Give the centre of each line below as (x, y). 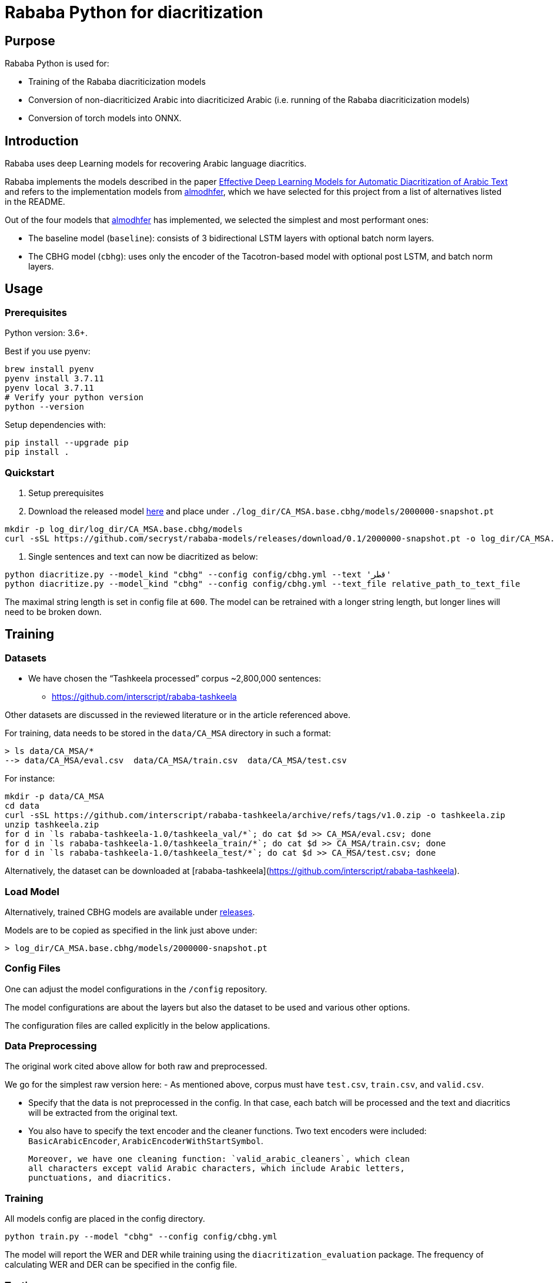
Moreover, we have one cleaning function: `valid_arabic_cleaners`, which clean (219, 1159)
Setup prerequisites (66, 493)
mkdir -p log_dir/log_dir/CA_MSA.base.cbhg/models (124, 529)
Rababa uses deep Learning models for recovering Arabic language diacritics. (156, 164)
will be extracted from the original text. (103, 1113)
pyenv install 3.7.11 (54, 379)
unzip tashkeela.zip (52, 825)
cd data (22, 806)
